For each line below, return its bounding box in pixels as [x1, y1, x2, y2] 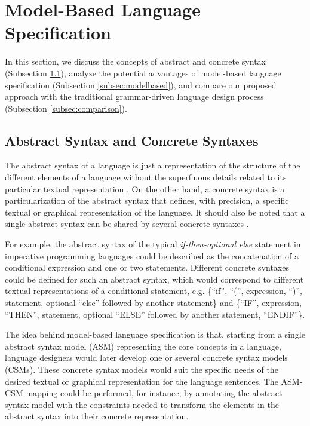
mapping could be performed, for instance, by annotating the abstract [26, 387, 283, 399]
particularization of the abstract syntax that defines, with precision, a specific [5, 194, 289, 207]
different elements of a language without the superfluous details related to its [5, 171, 287, 183]
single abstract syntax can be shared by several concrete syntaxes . [5, 217, 249, 230]
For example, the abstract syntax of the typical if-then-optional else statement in [5, 238, 301, 250]
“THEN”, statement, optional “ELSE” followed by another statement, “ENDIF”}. [5, 308, 305, 320]
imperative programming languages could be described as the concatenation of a [5, 249, 299, 262]
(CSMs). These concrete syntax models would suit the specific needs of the [5, 363, 278, 375]
